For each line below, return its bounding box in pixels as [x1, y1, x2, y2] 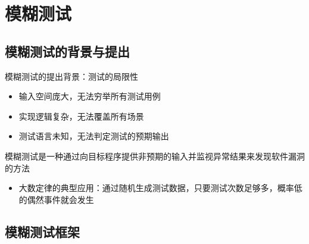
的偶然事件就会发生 [18, 193, 94, 205]
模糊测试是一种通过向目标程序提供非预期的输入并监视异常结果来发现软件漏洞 [5, 149, 305, 162]
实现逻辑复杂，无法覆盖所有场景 [18, 110, 144, 122]
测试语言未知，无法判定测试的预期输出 [18, 130, 169, 142]
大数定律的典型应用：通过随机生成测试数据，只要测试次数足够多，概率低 [18, 182, 302, 194]
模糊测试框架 [5, 222, 80, 240]
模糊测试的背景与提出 [5, 42, 130, 60]
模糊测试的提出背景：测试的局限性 [5, 70, 138, 82]
